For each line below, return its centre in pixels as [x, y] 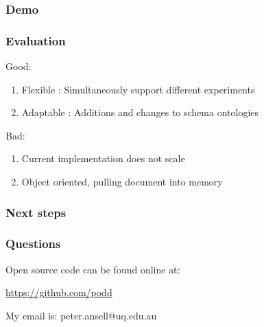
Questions [33, 244]
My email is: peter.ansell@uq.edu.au [81, 315]
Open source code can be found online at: [93, 269]
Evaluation [36, 40]
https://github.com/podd [59, 292]
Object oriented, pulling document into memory [122, 182]
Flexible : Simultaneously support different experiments [138, 89]
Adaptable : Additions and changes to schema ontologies [140, 112]
